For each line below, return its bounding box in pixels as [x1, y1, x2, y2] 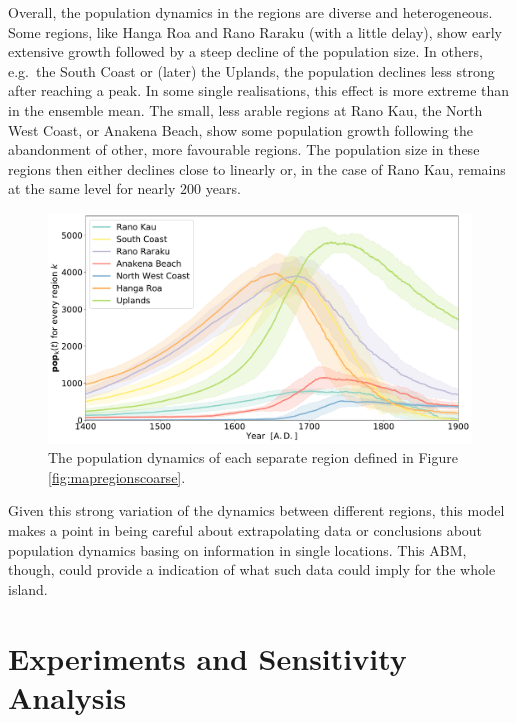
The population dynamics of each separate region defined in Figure [48, 447, 458, 468]
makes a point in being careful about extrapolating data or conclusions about [8, 519, 483, 540]
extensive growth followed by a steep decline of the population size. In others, [8, 41, 483, 62]
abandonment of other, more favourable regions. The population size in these [8, 139, 480, 160]
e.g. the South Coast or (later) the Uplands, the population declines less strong [8, 60, 495, 81]
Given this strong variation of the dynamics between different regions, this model [8, 500, 505, 521]
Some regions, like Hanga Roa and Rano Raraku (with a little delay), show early [8, 21, 502, 42]
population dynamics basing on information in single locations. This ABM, [8, 539, 467, 560]
